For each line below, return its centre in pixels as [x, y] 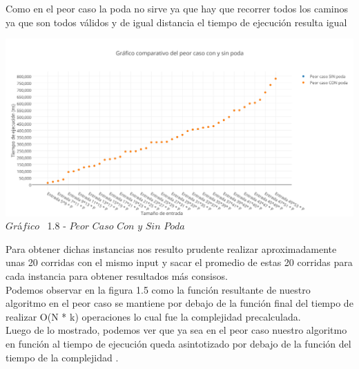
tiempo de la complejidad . [62, 357]
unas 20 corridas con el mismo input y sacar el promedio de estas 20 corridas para [179, 262]
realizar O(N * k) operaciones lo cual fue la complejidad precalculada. [153, 316]
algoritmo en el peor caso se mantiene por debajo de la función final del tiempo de [179, 303]
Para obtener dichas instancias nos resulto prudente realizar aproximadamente [171, 248]
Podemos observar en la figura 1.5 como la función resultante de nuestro [158, 289]
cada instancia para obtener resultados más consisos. [117, 275]
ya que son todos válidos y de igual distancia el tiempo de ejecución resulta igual [176, 22]
